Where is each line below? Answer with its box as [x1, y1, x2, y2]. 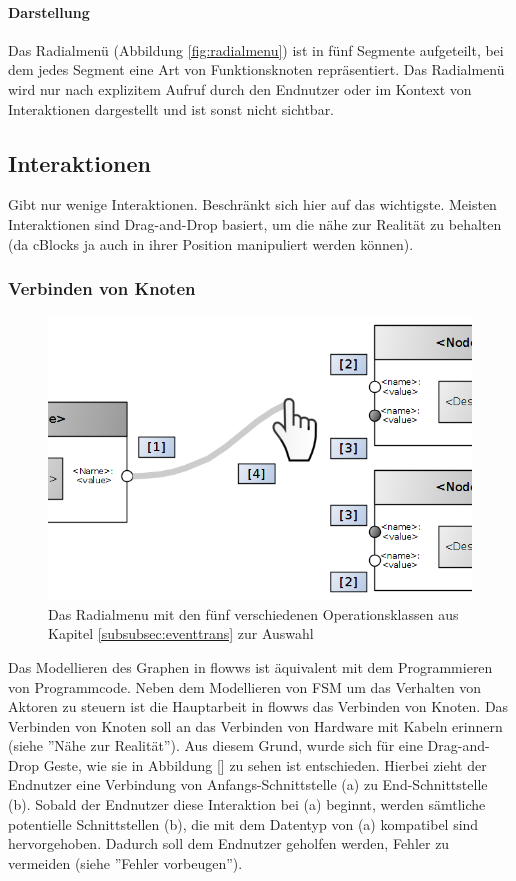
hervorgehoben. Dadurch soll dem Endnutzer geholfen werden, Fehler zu [8, 833, 450, 854]
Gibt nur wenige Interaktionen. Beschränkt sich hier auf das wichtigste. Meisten [8, 194, 497, 215]
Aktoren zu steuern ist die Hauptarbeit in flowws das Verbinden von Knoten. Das [8, 696, 509, 717]
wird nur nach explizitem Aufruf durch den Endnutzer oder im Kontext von [8, 78, 472, 99]
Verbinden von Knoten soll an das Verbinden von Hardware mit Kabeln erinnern [8, 715, 503, 736]
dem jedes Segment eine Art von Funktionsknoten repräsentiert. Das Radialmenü [8, 59, 505, 80]
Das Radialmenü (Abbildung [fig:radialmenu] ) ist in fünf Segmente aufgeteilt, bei [8, 39, 504, 60]
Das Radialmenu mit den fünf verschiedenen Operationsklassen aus [48, 603, 459, 624]
